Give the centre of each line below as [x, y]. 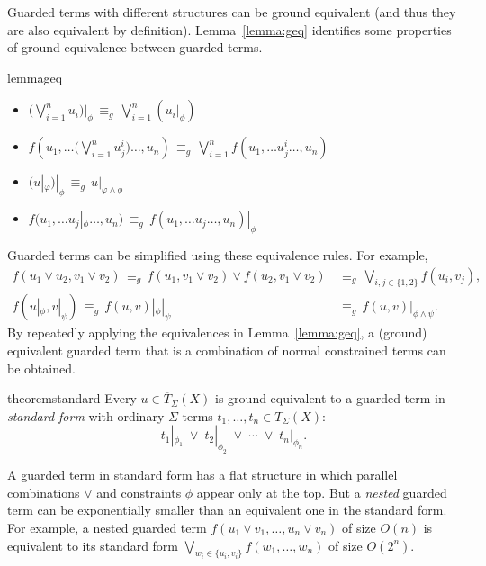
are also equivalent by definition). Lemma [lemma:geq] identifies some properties [229, 29]
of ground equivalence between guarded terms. [135, 47]
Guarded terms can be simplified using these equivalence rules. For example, [218, 254]
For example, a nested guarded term [107, 527]
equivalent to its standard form [93, 545]
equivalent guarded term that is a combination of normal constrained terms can [227, 350]
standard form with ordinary [86, 415]
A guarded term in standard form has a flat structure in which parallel [202, 475]
